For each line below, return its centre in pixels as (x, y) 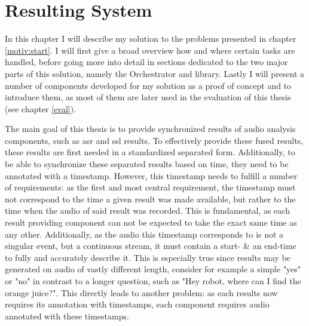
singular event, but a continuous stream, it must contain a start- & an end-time (151, 246)
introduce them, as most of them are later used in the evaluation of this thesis (148, 97)
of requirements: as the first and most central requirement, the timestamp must (150, 187)
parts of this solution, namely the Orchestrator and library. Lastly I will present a (155, 73)
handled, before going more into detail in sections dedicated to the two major (146, 62)
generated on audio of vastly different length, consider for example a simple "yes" (153, 269)
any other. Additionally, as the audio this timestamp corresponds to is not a (144, 234)
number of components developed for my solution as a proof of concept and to (148, 85)
